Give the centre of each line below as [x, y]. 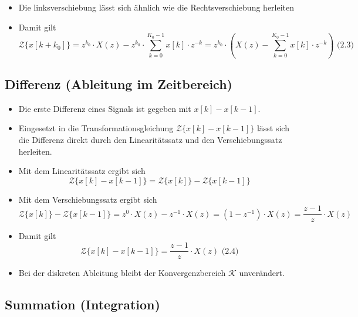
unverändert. [262, 273]
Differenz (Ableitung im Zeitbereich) [119, 84]
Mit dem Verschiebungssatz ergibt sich [88, 199]
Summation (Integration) [82, 304]
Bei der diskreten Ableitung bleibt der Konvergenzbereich [122, 273]
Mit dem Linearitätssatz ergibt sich [82, 171]
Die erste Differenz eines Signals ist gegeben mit [105, 108]
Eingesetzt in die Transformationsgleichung [96, 128]
